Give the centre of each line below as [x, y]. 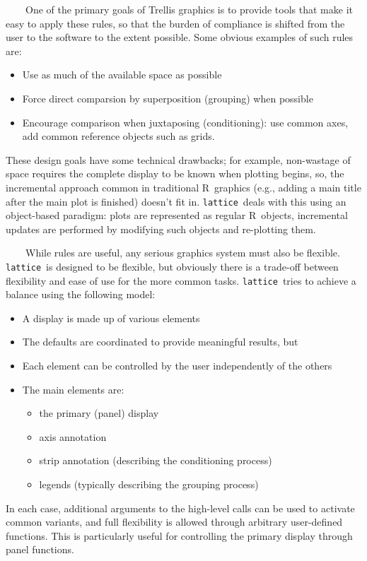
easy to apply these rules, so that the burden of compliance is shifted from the [175, 23]
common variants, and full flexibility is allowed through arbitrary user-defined [174, 522]
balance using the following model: [81, 294]
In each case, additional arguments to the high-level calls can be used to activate [180, 508]
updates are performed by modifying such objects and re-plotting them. [161, 229]
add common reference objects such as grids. [118, 136]
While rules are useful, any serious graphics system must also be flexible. [182, 253]
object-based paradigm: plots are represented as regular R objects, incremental [177, 215]
